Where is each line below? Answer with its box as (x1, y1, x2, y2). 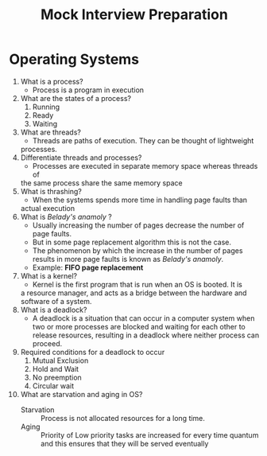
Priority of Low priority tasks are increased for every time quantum (40, 430, 259, 439)
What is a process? (20, 76, 83, 86)
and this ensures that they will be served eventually (40, 438, 209, 448)
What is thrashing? (20, 186, 83, 196)
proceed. (32, 338, 63, 348)
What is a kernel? (20, 271, 78, 280)
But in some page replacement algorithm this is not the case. (32, 237, 232, 247)
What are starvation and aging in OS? (20, 389, 143, 399)
